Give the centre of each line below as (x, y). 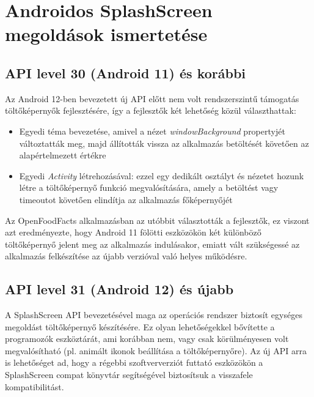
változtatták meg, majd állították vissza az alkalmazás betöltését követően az (164, 143)
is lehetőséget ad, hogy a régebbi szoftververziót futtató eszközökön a (134, 362)
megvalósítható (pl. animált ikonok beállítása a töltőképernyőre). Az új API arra (156, 350)
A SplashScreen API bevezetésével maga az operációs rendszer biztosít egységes (154, 315)
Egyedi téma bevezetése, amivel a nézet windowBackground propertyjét (152, 131)
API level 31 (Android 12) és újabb (119, 289)
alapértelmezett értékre (63, 155)
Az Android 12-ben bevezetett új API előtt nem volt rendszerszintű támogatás (152, 98)
